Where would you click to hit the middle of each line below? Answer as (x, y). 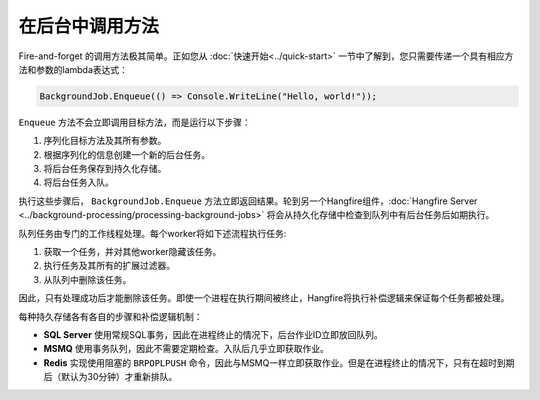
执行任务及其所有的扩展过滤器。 (109, 266)
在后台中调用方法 (89, 26)
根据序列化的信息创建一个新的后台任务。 (126, 154)
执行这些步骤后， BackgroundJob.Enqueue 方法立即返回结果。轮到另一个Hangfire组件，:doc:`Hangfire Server (248, 201)
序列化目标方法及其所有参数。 (105, 141)
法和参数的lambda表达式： (73, 69)
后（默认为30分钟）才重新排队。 (110, 377)
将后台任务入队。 (78, 182)
